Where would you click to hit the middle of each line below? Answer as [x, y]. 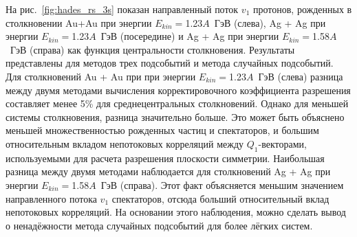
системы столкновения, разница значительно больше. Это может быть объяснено [175, 116]
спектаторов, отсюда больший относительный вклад [220, 198]
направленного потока [51, 198]
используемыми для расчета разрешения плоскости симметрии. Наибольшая [165, 158]
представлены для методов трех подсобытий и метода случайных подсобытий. [170, 63]
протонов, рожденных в [302, 9]
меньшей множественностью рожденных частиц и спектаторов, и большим [162, 130]
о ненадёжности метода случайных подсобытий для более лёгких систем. [159, 225]
